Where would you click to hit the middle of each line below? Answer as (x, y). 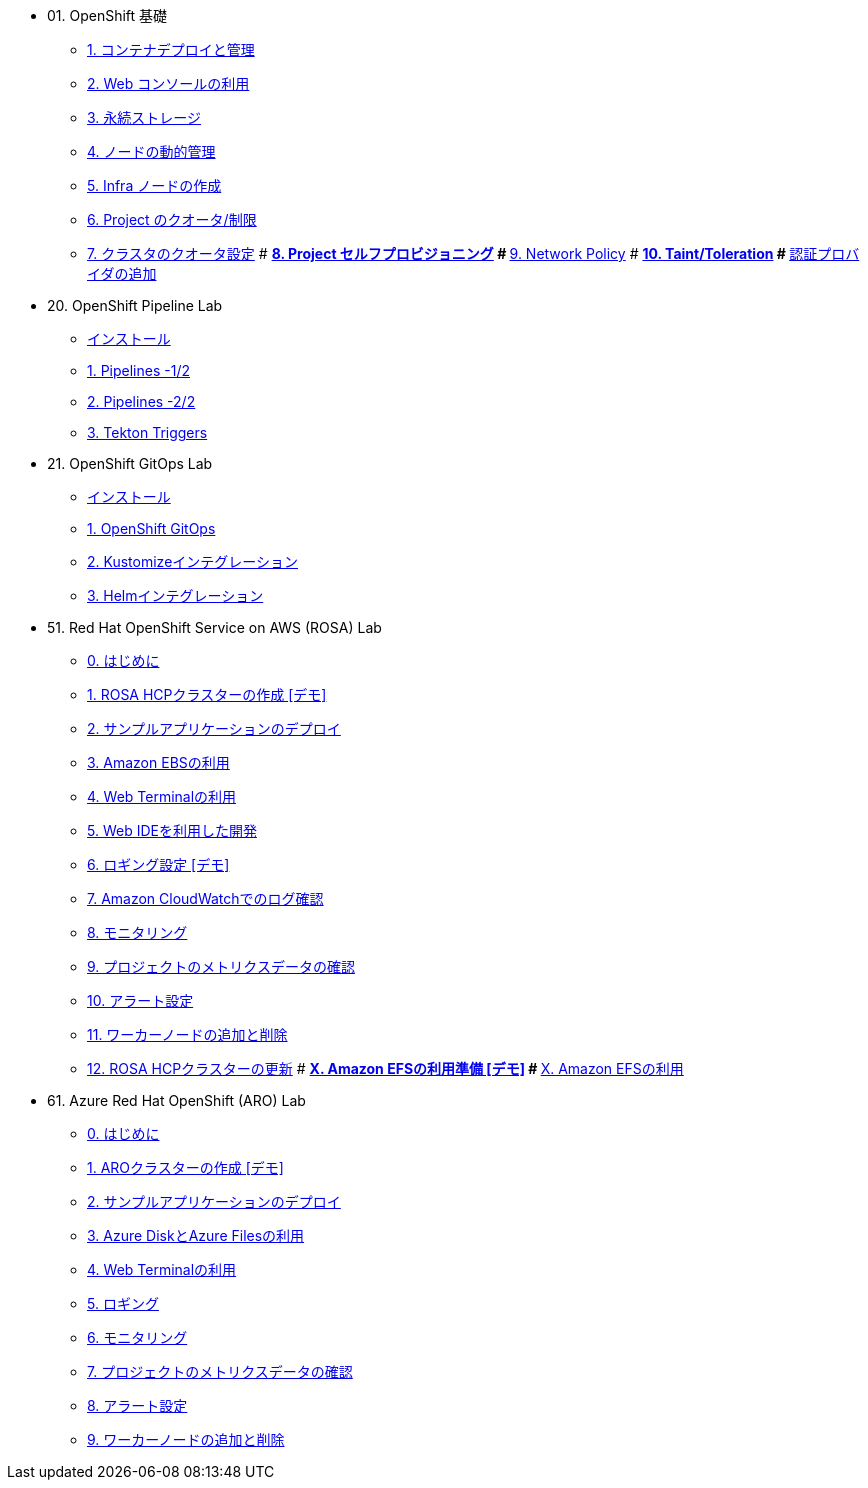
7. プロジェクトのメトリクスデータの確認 (220, 1371)
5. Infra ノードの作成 (154, 185)
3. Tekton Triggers (147, 432)
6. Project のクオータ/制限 (172, 219)
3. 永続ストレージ (144, 117)
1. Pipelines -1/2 (138, 370)
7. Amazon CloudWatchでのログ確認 (205, 898)
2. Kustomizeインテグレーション (193, 561)
